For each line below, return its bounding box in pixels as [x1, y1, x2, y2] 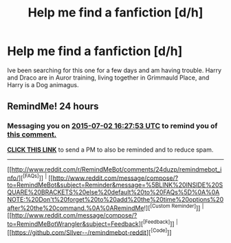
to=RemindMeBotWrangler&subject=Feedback [7, 220, 140, 228]
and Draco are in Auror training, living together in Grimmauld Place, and [7, 73, 210, 82]
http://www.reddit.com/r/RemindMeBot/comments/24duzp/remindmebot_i [11, 165, 222, 173]
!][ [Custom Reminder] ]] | [144, 202, 204, 212]
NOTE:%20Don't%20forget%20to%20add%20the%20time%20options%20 [7, 196, 224, 204]
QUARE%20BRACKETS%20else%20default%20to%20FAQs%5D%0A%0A [7, 188, 220, 196]
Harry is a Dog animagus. [7, 80, 79, 89]
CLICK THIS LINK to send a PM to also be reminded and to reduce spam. [7, 146, 214, 154]
